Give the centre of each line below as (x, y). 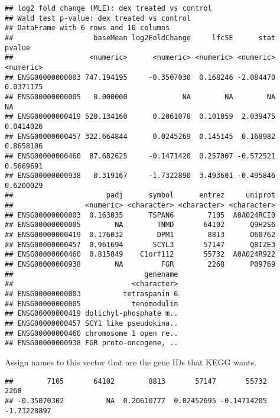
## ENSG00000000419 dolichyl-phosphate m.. (92, 314)
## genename (92, 274)
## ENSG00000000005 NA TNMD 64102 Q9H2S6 (140, 225)
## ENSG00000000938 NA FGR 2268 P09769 (140, 265)
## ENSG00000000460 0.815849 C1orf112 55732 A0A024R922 (140, 255)
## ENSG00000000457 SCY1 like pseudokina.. (92, 323)
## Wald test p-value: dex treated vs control (98, 18)
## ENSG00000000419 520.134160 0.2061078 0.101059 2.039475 (140, 117)
